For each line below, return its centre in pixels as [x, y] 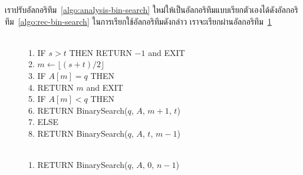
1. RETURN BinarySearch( [78, 165]
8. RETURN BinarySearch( [78, 133]
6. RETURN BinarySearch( [78, 110]
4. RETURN [51, 87]
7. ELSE [44, 122]
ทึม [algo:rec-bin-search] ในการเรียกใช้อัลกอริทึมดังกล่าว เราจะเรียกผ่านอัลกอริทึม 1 [138, 21]
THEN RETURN [101, 52]
